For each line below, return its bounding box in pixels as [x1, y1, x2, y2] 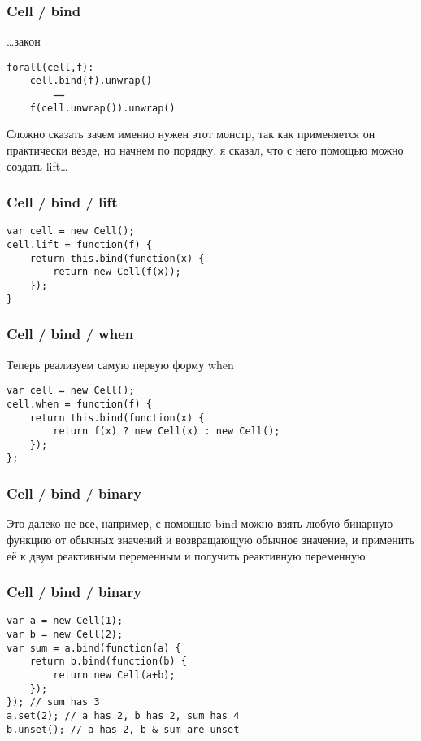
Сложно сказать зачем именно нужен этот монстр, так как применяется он [7, 125, 375, 142]
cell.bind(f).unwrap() [29, 75, 152, 87]
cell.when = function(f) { [7, 398, 152, 410]
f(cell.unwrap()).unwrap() [29, 102, 176, 114]
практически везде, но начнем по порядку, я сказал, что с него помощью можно [7, 142, 404, 159]
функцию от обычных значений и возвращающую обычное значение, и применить [7, 530, 414, 547]
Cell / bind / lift [7, 192, 118, 212]
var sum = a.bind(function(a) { [7, 642, 181, 654]
